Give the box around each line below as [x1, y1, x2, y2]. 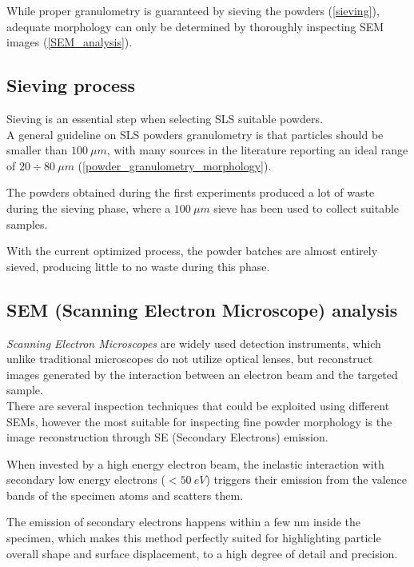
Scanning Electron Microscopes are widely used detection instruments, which [6, 334, 381, 351]
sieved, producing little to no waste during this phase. [6, 258, 270, 274]
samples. [6, 215, 48, 232]
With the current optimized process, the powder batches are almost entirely [6, 242, 378, 259]
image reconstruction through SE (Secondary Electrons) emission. [6, 429, 328, 445]
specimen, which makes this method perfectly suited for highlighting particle [6, 529, 381, 546]
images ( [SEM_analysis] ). [6, 34, 133, 50]
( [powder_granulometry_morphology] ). [78, 157, 272, 174]
